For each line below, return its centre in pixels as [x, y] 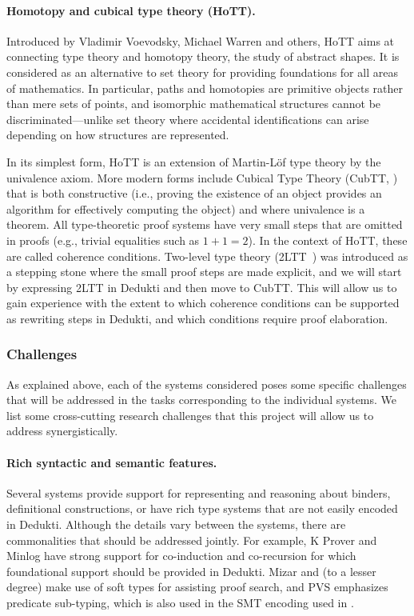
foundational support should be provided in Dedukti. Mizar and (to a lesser [191, 571]
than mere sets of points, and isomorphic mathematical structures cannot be [194, 104]
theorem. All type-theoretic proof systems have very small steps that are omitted [205, 224]
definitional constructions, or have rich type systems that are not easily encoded [202, 508]
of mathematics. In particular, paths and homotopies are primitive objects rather [205, 88]
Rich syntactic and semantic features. [112, 462]
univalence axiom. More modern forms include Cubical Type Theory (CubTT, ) [202, 177]
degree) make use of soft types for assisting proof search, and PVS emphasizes [197, 587]
